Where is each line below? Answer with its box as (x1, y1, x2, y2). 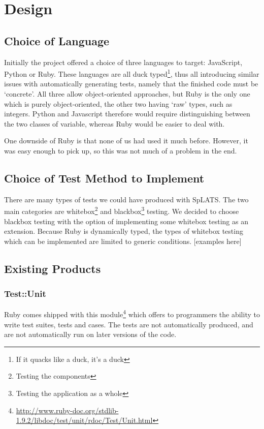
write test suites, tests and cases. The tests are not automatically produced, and (4, 319, 253, 329)
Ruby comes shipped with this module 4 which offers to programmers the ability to (4, 308, 260, 320)
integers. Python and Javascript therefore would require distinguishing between (4, 108, 250, 119)
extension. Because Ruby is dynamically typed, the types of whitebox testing (4, 226, 243, 236)
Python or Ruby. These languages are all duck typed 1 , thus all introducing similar (4, 67, 259, 79)
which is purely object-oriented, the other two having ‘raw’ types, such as (4, 98, 233, 109)
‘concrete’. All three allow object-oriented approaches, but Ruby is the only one (4, 88, 250, 99)
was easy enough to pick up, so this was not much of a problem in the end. (4, 145, 237, 156)
